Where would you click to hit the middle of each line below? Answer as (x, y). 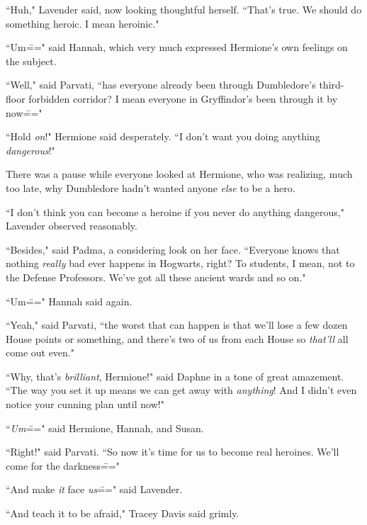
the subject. (31, 61)
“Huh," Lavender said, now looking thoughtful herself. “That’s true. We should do (184, 9)
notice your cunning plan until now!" (85, 404)
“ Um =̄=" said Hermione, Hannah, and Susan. (105, 428)
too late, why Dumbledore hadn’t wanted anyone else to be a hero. (151, 187)
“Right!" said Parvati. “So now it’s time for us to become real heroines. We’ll (173, 452)
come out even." (40, 352)
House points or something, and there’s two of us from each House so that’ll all (177, 338)
